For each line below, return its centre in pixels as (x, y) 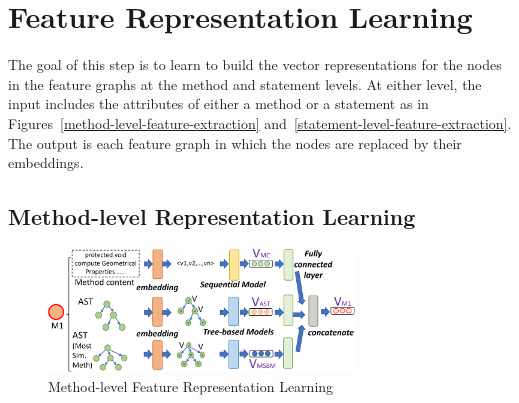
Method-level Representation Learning (212, 216)
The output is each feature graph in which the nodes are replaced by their (235, 142)
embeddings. (46, 162)
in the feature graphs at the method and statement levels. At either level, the (245, 83)
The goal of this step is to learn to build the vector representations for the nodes (255, 64)
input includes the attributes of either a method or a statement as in (218, 103)
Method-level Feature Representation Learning (191, 385)
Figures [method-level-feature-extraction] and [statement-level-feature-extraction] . (260, 122)
